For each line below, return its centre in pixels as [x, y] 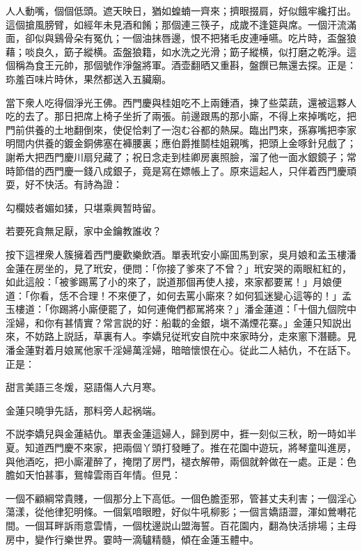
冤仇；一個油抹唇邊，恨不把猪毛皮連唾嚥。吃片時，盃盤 [220, 38]
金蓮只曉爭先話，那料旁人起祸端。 [84, 410]
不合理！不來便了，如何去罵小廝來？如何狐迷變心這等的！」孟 [210, 295]
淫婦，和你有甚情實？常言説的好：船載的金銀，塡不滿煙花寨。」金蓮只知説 [174, 322]
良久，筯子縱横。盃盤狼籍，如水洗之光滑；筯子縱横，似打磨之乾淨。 [190, 51]
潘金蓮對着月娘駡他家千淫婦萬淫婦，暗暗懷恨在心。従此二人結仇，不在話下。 [181, 350]
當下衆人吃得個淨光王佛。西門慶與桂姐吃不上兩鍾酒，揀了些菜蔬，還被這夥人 [181, 102]
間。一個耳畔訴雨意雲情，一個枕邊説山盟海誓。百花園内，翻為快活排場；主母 [181, 525]
